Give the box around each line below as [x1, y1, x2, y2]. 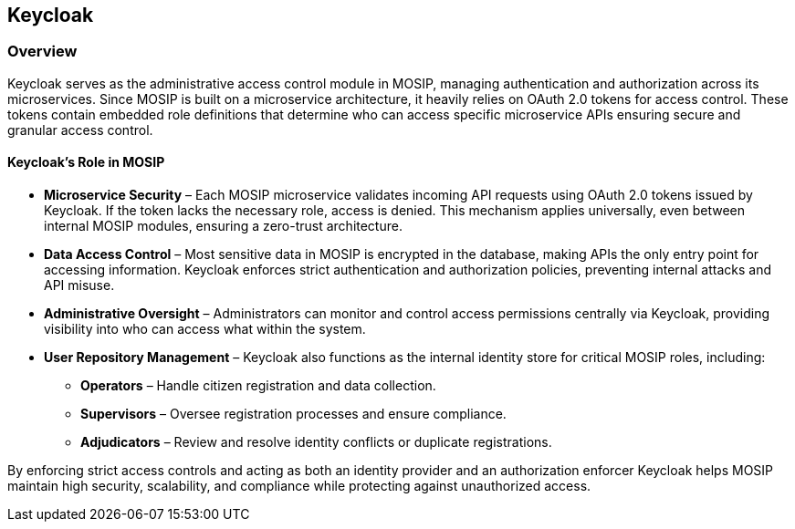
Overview [7, 42, 78, 61]
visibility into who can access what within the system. [44, 321, 366, 337]
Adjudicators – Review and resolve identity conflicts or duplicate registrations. [80, 434, 552, 451]
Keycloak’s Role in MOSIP [7, 154, 165, 171]
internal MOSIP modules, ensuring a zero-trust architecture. [44, 218, 403, 234]
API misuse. [44, 277, 115, 294]
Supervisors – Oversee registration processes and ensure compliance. [80, 406, 507, 422]
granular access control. [7, 121, 153, 138]
